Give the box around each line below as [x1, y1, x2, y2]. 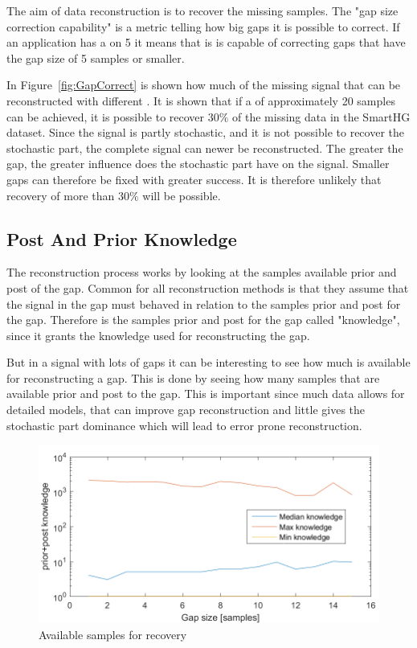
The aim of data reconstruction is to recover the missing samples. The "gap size [6, 2, 399, 18]
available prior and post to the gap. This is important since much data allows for [6, 385, 405, 402]
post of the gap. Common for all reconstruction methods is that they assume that [6, 279, 409, 296]
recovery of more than [6, 187, 115, 203]
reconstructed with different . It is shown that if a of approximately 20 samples [6, 92, 395, 109]
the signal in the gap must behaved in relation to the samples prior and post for [6, 295, 401, 312]
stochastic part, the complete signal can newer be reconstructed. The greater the [6, 139, 403, 156]
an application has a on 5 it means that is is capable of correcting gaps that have [6, 34, 406, 51]
